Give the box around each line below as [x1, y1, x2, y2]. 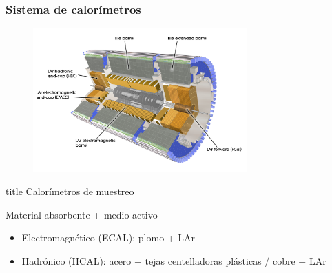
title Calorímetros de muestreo [6, 184, 134, 199]
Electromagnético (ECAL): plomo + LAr [21, 230, 196, 245]
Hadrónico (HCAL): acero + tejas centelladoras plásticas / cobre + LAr [21, 253, 326, 267]
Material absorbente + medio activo [6, 207, 158, 221]
